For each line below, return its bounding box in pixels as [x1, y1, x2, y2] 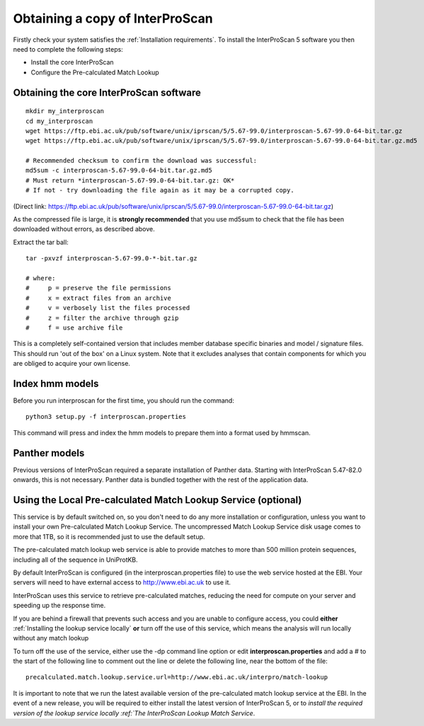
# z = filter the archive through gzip [25, 313, 179, 322]
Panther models [13, 446, 85, 459]
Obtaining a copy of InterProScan [13, 11, 213, 26]
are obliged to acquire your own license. [13, 359, 131, 368]
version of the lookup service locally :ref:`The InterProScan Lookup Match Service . [13, 708, 256, 718]
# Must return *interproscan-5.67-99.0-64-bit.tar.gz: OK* [25, 176, 235, 184]
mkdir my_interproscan [25, 107, 105, 115]
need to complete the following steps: [13, 45, 123, 53]
